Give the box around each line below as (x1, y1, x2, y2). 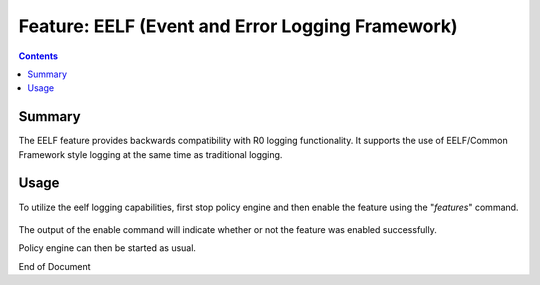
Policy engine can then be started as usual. (18, 242, 197, 254)
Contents (18, 50, 59, 62)
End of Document (18, 260, 91, 272)
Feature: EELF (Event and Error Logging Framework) (18, 15, 459, 37)
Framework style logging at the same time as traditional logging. (18, 148, 283, 160)
